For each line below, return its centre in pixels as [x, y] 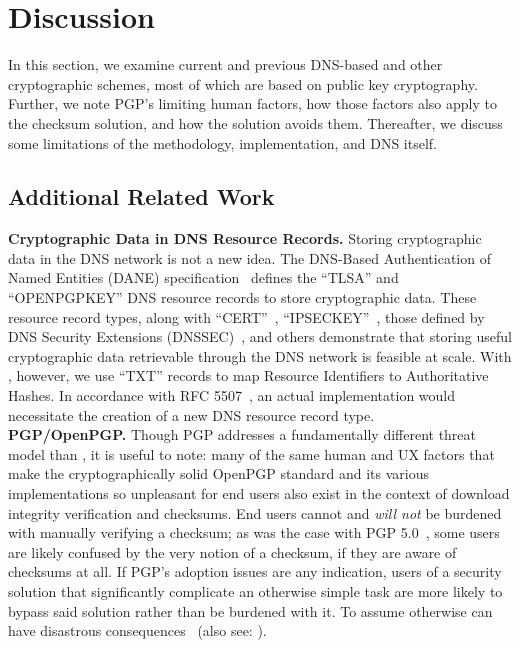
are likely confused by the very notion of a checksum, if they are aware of [232, 551]
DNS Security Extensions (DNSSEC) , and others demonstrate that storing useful [260, 336]
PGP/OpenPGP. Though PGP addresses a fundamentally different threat [242, 434]
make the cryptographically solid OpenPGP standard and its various [219, 473]
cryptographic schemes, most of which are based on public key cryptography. [243, 83]
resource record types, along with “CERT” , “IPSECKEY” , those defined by [246, 316]
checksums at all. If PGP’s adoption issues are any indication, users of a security [255, 571]
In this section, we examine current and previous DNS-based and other [225, 64]
